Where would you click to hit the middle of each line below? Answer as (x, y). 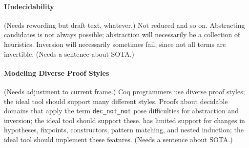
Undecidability (29, 6)
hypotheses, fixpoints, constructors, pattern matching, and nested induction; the (124, 130)
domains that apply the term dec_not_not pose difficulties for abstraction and (121, 111)
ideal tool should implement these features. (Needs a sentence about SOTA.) (118, 139)
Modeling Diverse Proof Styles (57, 73)
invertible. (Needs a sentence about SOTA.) (69, 53)
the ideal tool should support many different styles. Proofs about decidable (116, 101)
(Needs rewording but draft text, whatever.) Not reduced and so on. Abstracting (124, 25)
